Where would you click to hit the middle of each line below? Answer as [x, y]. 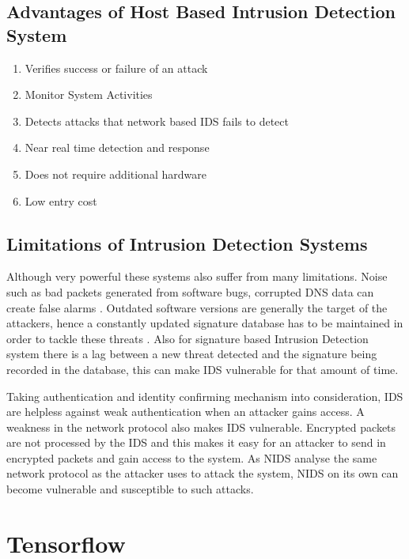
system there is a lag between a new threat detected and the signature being [192, 354]
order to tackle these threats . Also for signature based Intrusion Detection [187, 338]
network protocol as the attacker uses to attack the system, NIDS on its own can [203, 473]
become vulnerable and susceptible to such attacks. [130, 489]
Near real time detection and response [117, 147]
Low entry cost [61, 200]
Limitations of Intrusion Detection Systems [187, 243]
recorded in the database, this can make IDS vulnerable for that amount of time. [203, 369]
